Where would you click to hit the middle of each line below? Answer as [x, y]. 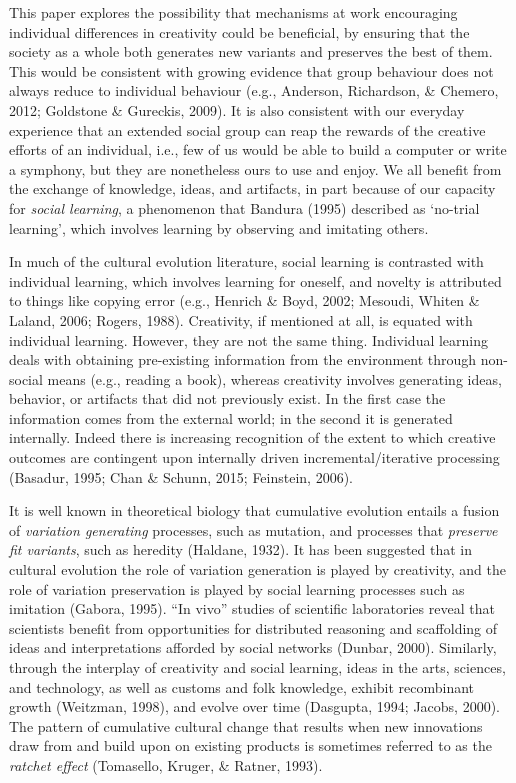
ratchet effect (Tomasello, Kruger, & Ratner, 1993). [166, 764]
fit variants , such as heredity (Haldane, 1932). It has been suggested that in [241, 549]
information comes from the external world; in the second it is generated [231, 417]
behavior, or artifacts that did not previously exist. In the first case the [227, 398]
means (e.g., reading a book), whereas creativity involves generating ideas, [274, 378]
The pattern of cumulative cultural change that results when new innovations [246, 725]
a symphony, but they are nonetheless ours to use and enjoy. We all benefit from [255, 168]
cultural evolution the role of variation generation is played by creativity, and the [257, 569]
